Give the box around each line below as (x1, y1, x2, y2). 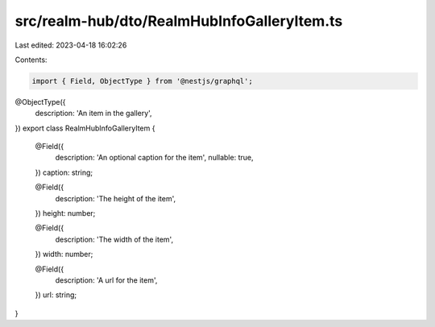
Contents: (14, 55, 48, 64)
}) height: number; (35, 209, 96, 218)
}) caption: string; (35, 168, 93, 177)
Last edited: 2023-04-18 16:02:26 (14, 40, 127, 50)
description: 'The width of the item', (55, 234, 173, 244)
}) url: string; (35, 290, 77, 300)
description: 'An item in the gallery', (35, 109, 152, 118)
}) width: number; (35, 250, 93, 259)
